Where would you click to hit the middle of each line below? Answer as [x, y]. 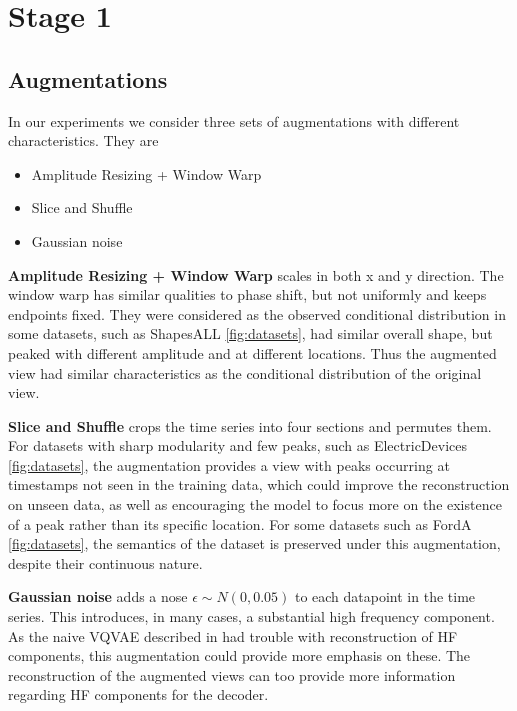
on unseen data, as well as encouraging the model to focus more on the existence [255, 504]
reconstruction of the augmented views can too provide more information [232, 674]
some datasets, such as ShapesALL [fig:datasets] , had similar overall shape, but [250, 333]
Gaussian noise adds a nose [98, 596]
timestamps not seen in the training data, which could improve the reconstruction [259, 484]
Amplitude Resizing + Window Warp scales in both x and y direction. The [256, 274]
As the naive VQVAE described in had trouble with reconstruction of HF [233, 635]
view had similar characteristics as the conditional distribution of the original [245, 372]
